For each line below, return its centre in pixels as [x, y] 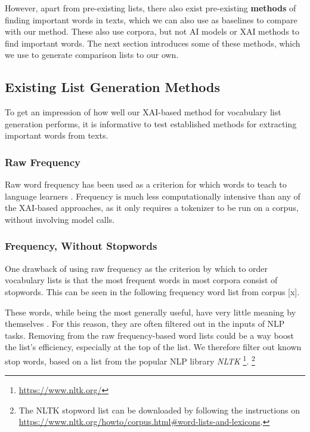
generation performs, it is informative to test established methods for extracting [151, 123]
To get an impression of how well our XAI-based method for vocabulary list [143, 112]
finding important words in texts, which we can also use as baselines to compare [151, 19]
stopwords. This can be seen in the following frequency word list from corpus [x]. [152, 291]
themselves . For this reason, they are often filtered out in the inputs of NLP [145, 324]
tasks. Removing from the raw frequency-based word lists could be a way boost [149, 335]
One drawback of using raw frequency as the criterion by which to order [137, 268]
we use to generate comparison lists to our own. [92, 55]
